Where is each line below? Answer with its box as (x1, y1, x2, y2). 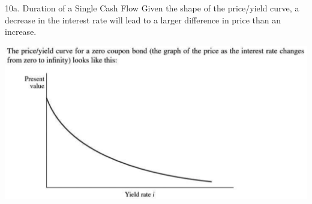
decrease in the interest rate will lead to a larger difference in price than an (5, 13, 281, 26)
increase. (5, 25, 37, 38)
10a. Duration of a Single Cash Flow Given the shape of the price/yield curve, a (5, 2, 299, 14)
